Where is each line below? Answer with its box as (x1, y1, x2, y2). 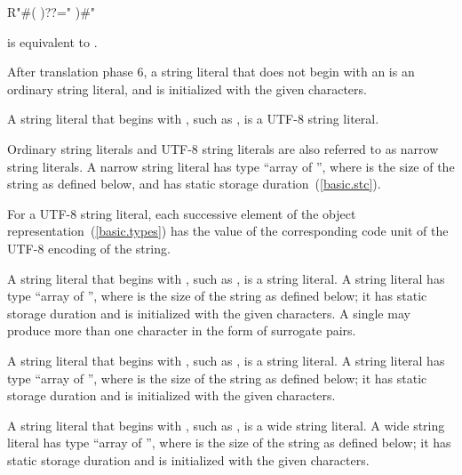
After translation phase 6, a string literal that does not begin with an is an (7, 62, 415, 81)
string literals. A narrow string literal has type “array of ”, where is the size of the (7, 157, 455, 175)
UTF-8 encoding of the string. (7, 238, 171, 257)
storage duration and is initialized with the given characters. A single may (7, 303, 410, 322)
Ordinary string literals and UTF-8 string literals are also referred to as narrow (7, 139, 439, 157)
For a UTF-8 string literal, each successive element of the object (7, 204, 356, 222)
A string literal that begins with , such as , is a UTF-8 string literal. (7, 109, 379, 128)
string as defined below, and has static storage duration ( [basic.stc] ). (7, 174, 381, 193)
